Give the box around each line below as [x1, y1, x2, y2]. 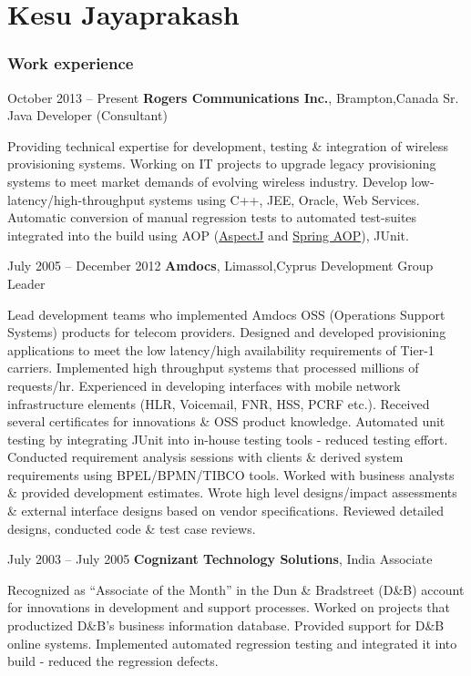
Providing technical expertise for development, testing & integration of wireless [7, 136, 449, 155]
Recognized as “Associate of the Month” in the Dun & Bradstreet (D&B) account [7, 579, 465, 599]
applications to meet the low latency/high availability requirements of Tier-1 [7, 340, 435, 359]
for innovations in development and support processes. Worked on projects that [7, 598, 451, 617]
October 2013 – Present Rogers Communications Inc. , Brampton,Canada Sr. [7, 87, 459, 107]
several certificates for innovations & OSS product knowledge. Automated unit [7, 412, 445, 431]
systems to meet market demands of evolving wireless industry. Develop [7, 171, 407, 190]
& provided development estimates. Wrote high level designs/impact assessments [7, 483, 457, 502]
